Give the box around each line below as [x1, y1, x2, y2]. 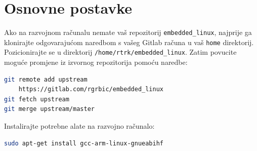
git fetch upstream [4, 95, 69, 103]
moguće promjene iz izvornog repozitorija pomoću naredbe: [4, 57, 188, 67]
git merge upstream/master [4, 105, 95, 113]
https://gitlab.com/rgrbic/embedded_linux [18, 86, 163, 93]
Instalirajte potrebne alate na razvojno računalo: [4, 121, 155, 131]
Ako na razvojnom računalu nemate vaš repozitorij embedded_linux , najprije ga [4, 27, 252, 37]
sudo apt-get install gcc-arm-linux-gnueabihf [4, 139, 163, 147]
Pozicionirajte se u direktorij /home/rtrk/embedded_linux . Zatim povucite [4, 47, 237, 57]
